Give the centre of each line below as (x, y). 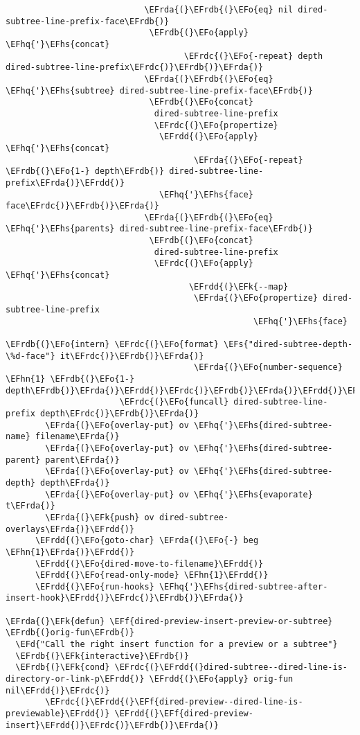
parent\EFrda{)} (82, 460)
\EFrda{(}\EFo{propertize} (256, 298)
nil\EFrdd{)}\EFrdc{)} (58, 690)
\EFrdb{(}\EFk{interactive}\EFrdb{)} (102, 656)
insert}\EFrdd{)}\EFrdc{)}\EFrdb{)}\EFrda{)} (112, 725)
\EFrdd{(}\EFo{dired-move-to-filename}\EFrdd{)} (149, 564)
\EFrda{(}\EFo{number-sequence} (268, 367)
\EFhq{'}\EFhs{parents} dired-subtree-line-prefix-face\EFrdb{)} (159, 229)
